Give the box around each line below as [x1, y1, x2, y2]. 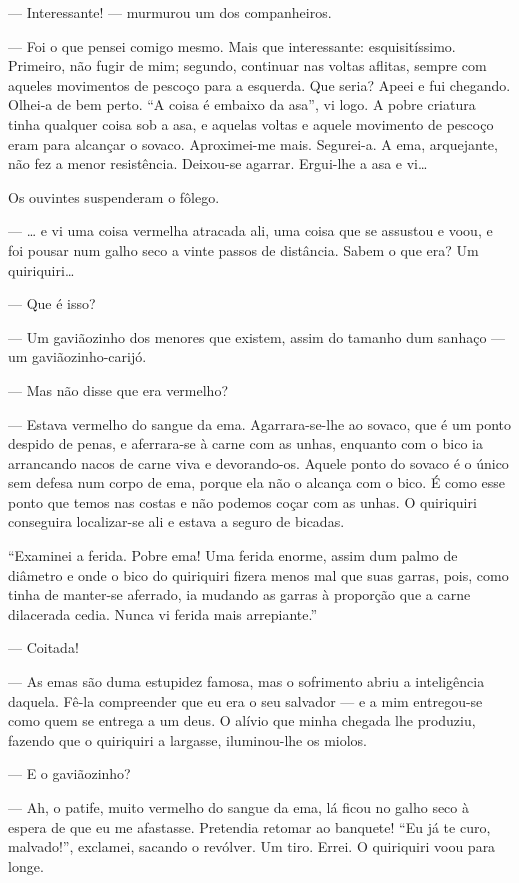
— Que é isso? [8, 293, 96, 314]
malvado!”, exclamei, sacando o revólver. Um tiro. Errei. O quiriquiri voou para [8, 836, 496, 857]
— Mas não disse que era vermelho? [8, 379, 228, 400]
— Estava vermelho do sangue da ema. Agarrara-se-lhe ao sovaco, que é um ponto [8, 413, 512, 434]
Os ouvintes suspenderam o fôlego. [8, 186, 220, 207]
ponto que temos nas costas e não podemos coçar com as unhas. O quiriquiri [8, 491, 477, 512]
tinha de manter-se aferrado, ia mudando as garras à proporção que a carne [8, 584, 471, 605]
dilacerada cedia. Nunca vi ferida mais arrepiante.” [8, 603, 318, 624]
